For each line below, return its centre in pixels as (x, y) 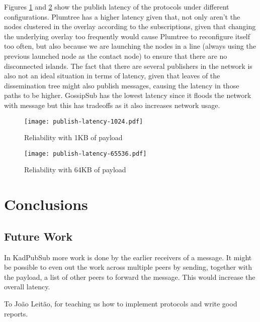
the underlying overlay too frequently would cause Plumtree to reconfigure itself (127, 36)
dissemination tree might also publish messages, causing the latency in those (122, 85)
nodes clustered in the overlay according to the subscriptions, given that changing (130, 26)
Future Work (38, 236)
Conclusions (46, 204)
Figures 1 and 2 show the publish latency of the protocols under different (117, 7)
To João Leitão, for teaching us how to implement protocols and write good (121, 303)
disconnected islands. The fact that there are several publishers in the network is (128, 66)
